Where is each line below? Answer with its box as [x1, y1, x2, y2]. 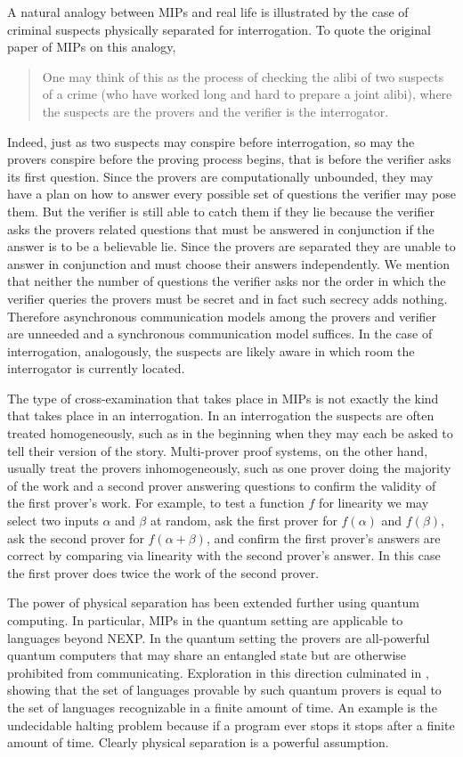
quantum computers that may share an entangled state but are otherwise [7, 646, 407, 664]
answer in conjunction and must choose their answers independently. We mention [7, 254, 451, 273]
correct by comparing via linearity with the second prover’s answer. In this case [7, 546, 441, 565]
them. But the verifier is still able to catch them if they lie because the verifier [7, 201, 435, 220]
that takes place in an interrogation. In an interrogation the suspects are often [7, 406, 435, 425]
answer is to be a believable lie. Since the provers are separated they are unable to [7, 237, 456, 256]
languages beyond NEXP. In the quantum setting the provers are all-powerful [7, 628, 430, 647]
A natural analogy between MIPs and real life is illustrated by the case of [7, 3, 409, 20]
